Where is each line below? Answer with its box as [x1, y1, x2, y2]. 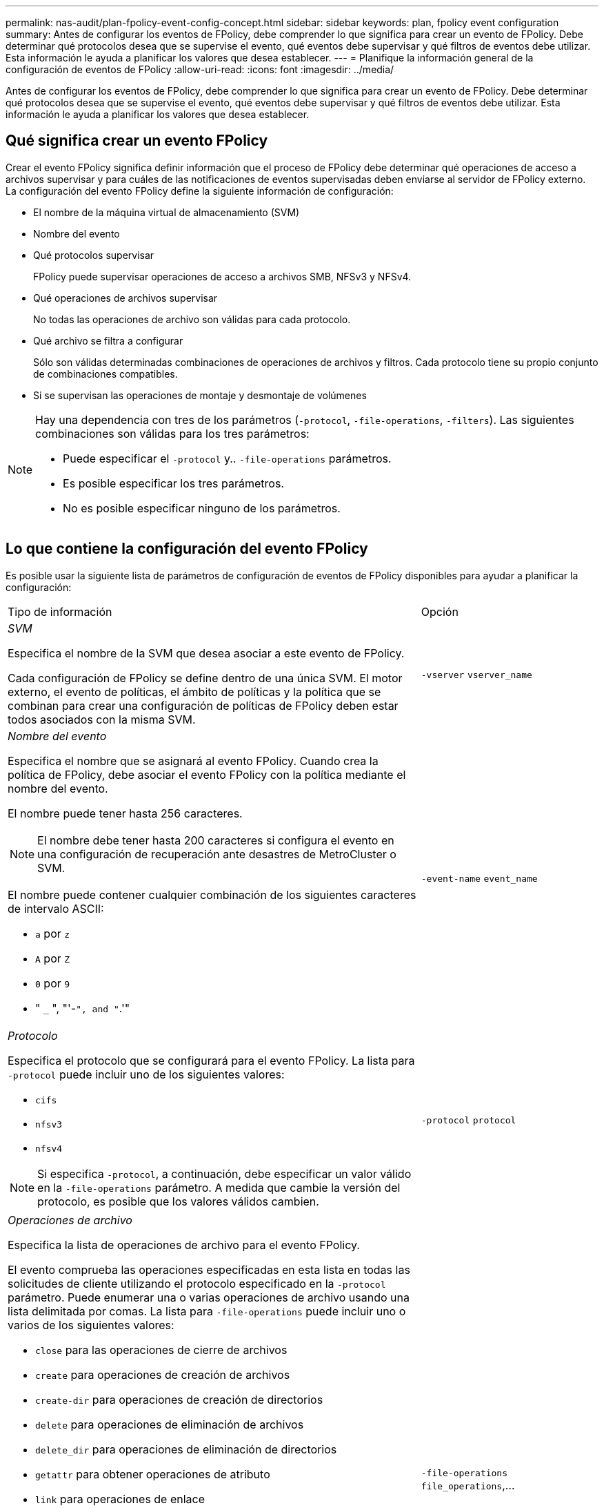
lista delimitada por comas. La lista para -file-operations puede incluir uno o [8, 1304, 406, 1318]
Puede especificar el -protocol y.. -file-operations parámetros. [63, 451, 392, 465]
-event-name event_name [421, 873, 538, 884]
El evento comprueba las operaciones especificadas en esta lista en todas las [8, 1262, 410, 1277]
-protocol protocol [421, 1115, 516, 1126]
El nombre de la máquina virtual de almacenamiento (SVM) [33, 206, 300, 218]
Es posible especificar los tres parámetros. [63, 476, 284, 490]
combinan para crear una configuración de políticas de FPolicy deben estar [8, 698, 399, 713]
